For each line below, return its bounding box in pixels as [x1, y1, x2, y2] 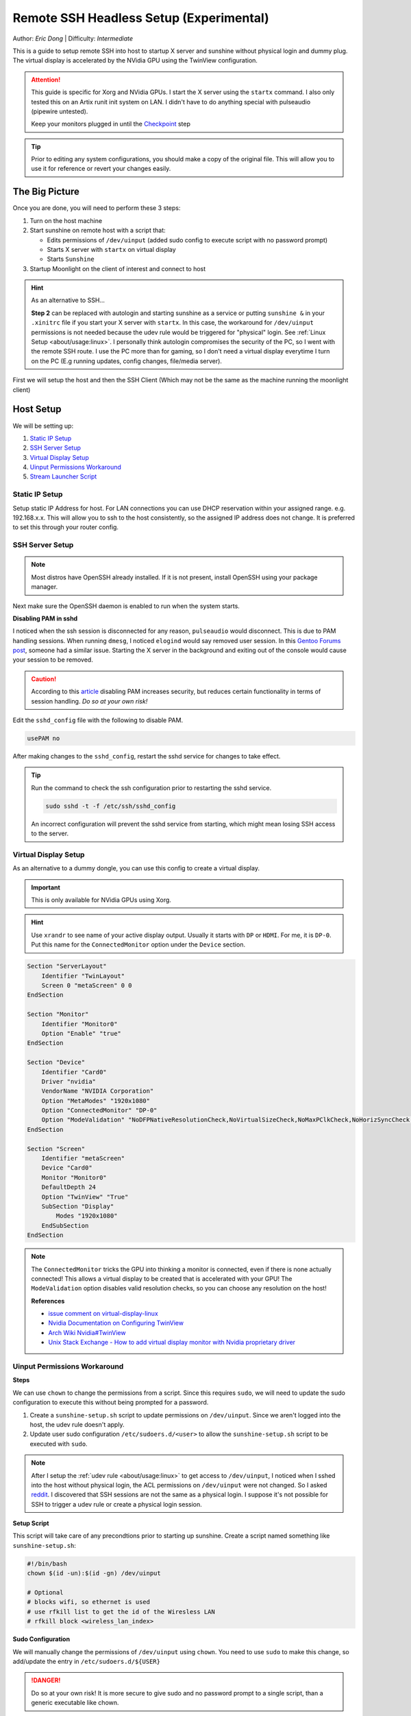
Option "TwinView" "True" [41, 1193, 129, 1201]
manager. [31, 583, 58, 591]
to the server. [31, 829, 68, 837]
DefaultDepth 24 [41, 1183, 96, 1191]
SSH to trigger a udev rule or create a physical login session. [31, 1500, 202, 1508]
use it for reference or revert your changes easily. [31, 165, 171, 173]
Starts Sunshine [47, 255, 95, 264]
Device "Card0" [41, 1164, 92, 1172]
